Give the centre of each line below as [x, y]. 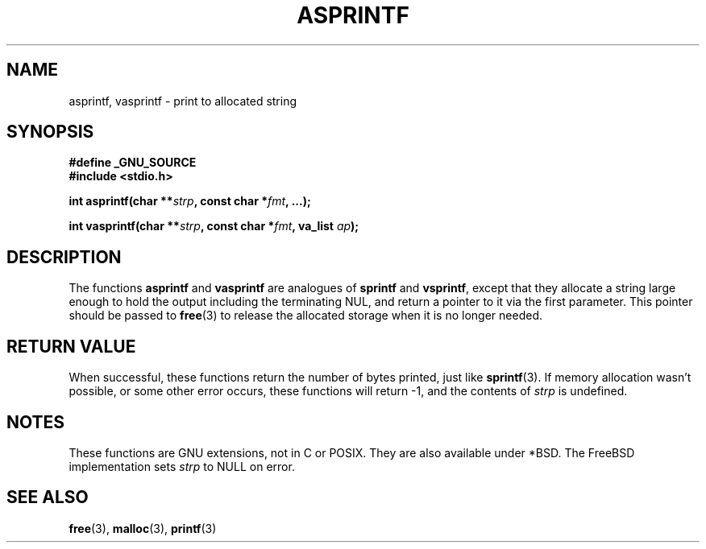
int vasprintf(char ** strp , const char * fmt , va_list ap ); [214, 226]
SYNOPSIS [50, 132]
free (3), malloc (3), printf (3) [143, 528]
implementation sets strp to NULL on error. [182, 466]
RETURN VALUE [71, 346]
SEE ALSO [48, 497]
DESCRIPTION [64, 257]
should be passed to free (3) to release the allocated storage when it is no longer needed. [305, 316]
